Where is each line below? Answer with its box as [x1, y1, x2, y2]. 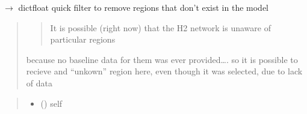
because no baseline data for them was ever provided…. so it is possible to [26, 53, 298, 65]
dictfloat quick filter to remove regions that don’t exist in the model [18, 1, 269, 13]
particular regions [50, 33, 116, 46]
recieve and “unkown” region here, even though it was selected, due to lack [26, 65, 303, 77]
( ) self [40, 97, 63, 109]
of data [26, 76, 52, 89]
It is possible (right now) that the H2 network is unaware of [50, 21, 271, 34]
